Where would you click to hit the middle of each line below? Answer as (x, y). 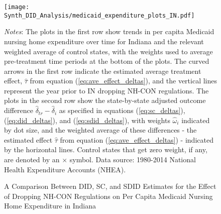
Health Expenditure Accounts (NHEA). (65, 169)
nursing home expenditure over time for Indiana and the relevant (104, 41)
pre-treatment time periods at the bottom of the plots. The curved (107, 61)
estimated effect (28, 139)
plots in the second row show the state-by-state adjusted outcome (105, 100)
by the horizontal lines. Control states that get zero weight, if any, (106, 149)
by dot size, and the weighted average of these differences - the (100, 130)
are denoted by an (32, 159)
